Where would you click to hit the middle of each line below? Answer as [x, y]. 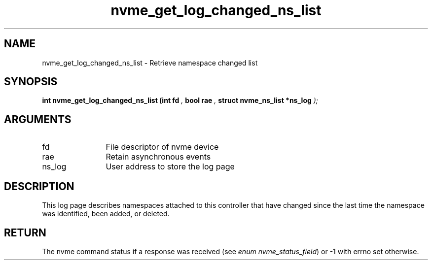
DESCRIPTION [39, 186]
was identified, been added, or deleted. [106, 214]
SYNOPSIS [31, 82]
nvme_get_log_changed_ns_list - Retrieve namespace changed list [150, 63]
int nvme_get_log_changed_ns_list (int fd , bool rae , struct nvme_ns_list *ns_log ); [180, 100]
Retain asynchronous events [158, 157]
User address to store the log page [170, 167]
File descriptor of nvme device [162, 147]
